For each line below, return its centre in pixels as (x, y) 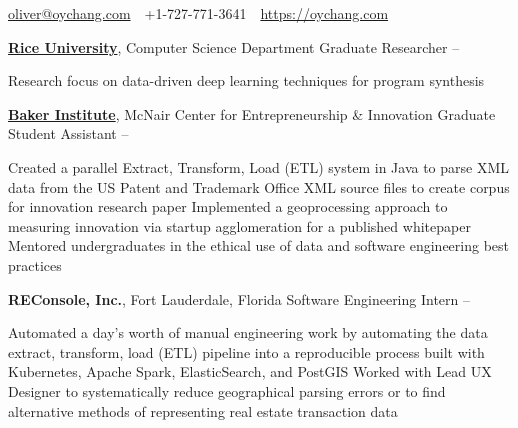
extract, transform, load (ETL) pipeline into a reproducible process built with (246, 351)
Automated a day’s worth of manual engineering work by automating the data (248, 332)
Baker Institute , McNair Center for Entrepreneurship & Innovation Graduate (252, 113)
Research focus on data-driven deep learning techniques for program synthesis (246, 80)
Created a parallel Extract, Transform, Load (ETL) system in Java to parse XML (259, 166)
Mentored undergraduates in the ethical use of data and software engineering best (259, 245)
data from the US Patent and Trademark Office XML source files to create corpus (259, 186)
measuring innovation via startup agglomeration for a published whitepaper (239, 225)
